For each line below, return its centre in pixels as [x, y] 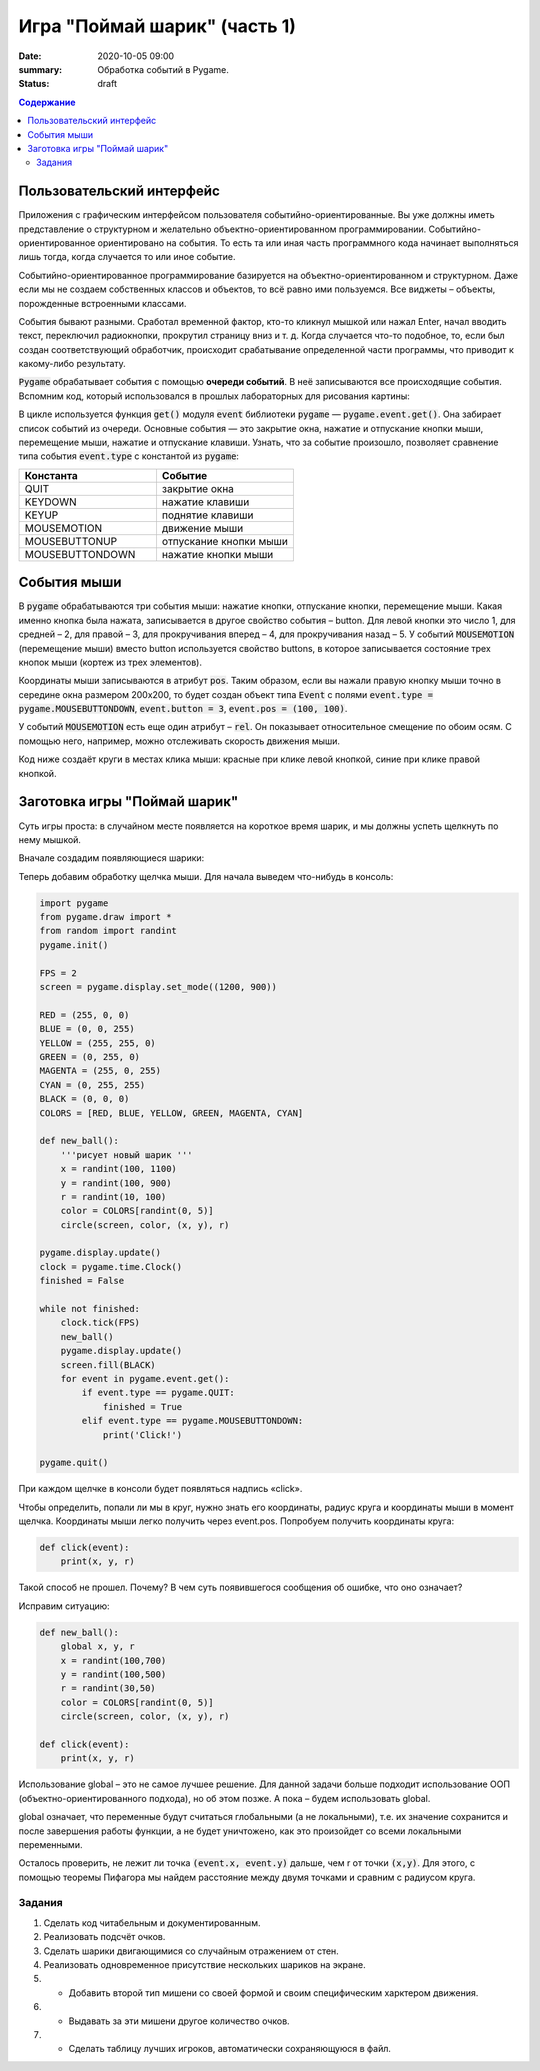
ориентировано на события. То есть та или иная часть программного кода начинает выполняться [308, 242]
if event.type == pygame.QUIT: [158, 1393]
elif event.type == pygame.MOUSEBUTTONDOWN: [192, 1421]
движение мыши [202, 528]
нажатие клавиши [205, 502]
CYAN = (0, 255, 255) [92, 1084]
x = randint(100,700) [113, 1660]
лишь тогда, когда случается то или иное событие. [127, 257]
